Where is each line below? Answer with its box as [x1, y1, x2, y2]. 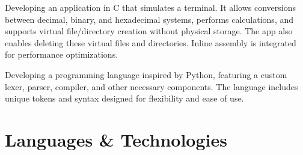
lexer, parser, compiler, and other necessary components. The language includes [5, 80, 298, 93]
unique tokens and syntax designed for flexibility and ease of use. [5, 92, 244, 105]
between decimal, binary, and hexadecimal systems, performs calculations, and [5, 13, 294, 25]
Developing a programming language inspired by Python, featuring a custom [5, 68, 287, 81]
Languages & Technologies [5, 127, 227, 151]
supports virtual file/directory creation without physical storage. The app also [5, 25, 293, 37]
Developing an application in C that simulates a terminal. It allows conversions [5, 1, 296, 13]
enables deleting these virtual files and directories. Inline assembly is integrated [5, 36, 296, 49]
